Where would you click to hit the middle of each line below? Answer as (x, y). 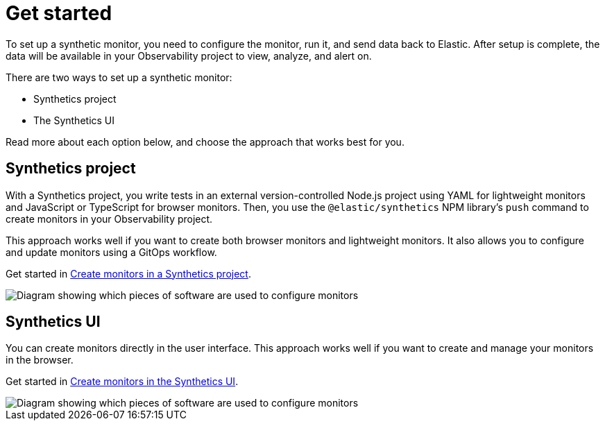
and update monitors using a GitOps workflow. (111, 252)
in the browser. (40, 360)
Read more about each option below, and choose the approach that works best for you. (205, 142)
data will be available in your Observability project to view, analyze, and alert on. (189, 56)
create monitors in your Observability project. (109, 219)
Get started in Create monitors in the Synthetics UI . (122, 382)
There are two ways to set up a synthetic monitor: (119, 77)
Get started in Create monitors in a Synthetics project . (128, 273)
